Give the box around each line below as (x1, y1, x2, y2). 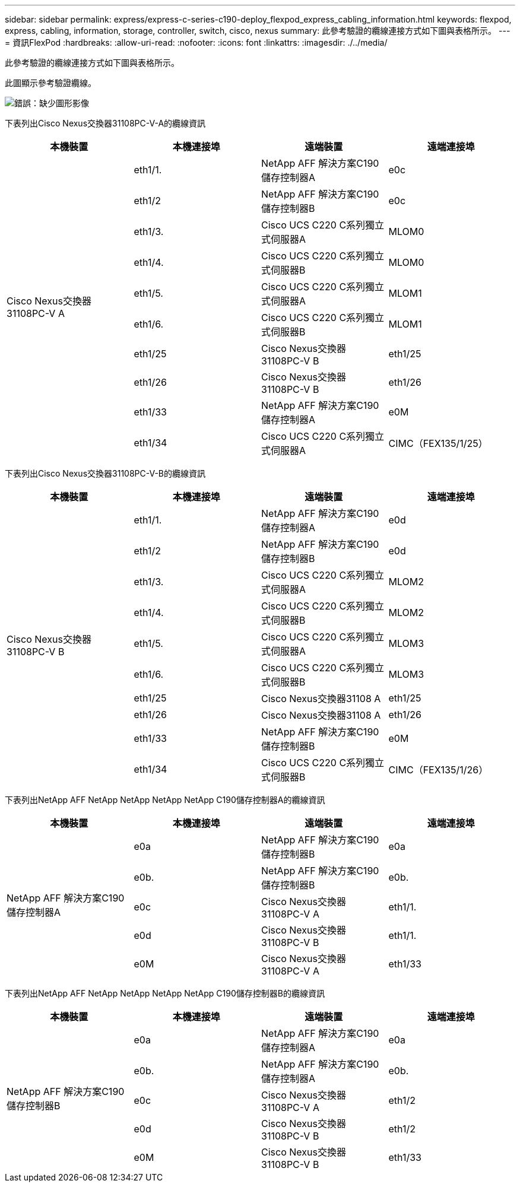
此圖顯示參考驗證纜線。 (5, 78, 96, 88)
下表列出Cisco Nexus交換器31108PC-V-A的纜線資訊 (5, 118, 206, 128)
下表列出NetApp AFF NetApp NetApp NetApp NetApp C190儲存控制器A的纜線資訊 (5, 795, 325, 805)
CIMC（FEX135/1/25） (388, 437, 488, 449)
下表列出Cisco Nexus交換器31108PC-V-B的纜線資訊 (5, 468, 206, 478)
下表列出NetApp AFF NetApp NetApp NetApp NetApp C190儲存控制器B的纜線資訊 (5, 988, 325, 998)
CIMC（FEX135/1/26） (388, 764, 489, 776)
